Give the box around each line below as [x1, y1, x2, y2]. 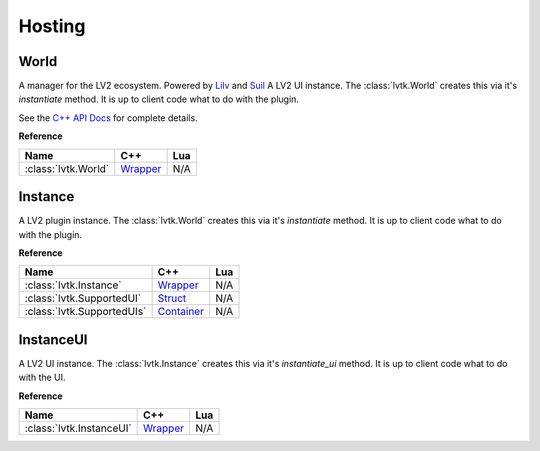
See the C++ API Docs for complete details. [18, 111, 199, 124]
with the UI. [18, 371, 66, 384]
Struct [157, 291, 187, 305]
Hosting [18, 15, 86, 37]
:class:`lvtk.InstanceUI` [24, 421, 132, 435]
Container [157, 305, 205, 319]
